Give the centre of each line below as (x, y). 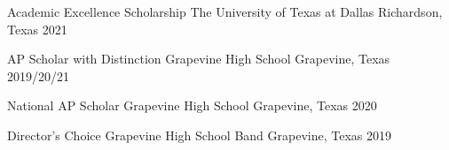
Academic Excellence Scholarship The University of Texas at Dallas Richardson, (225, 11)
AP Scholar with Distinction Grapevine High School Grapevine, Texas (199, 59)
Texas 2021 (37, 29)
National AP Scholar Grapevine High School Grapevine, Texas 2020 (192, 105)
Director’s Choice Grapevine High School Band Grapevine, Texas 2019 (200, 135)
